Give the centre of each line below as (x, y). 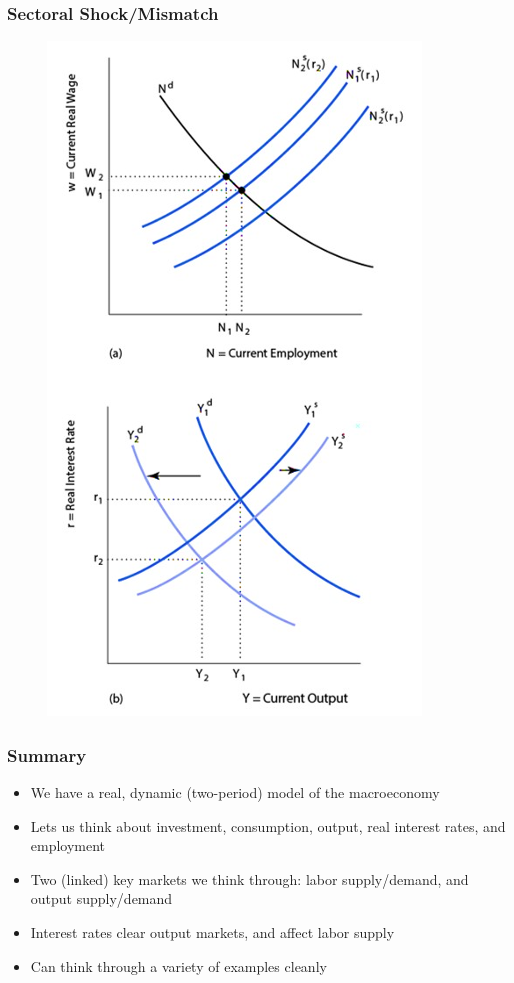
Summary (47, 754)
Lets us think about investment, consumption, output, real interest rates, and (268, 825)
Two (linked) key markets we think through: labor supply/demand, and (249, 878)
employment (68, 845)
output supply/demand (101, 898)
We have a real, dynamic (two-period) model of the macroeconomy (235, 792)
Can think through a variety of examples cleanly (178, 965)
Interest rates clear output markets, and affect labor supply (212, 932)
